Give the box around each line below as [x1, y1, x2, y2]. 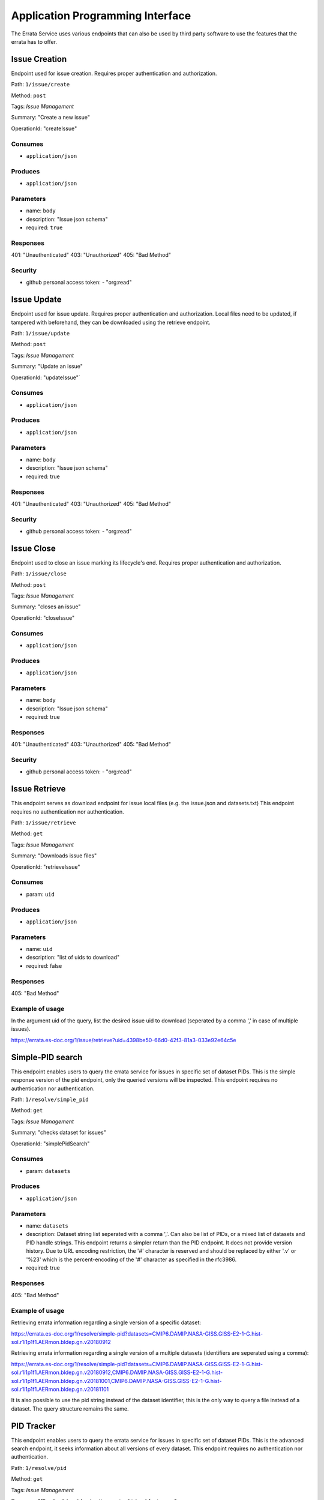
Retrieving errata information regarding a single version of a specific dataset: [11, 1319, 201, 1326]
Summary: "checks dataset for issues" [11, 1129, 106, 1136]
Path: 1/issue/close [11, 570, 67, 577]
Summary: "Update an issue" [11, 363, 83, 370]
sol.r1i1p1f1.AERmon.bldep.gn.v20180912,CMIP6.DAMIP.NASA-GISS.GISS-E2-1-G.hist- [11, 1369, 223, 1376]
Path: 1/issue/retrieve [11, 819, 76, 826]
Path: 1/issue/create [11, 81, 70, 88]
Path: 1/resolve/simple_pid [11, 1096, 89, 1103]
